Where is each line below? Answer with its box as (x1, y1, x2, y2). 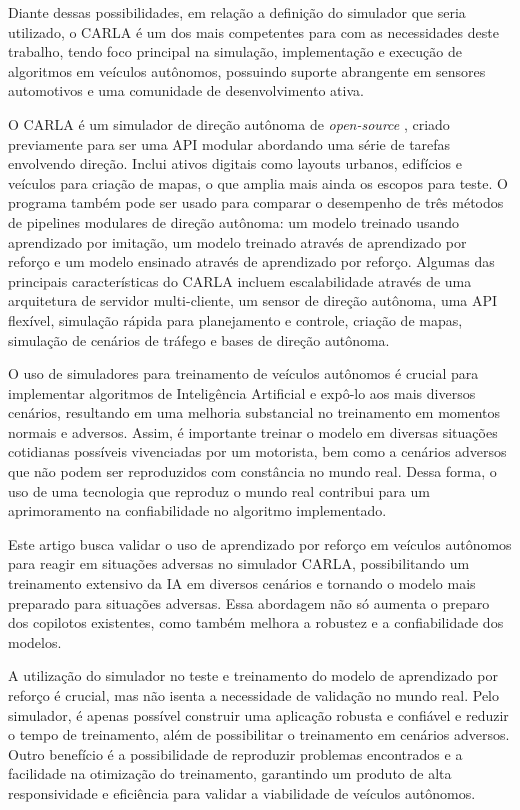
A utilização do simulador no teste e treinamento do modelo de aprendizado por (8, 665, 498, 686)
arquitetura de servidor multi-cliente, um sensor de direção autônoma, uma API (8, 290, 498, 311)
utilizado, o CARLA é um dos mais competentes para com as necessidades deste (8, 21, 499, 42)
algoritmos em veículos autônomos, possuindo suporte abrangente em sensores (8, 60, 486, 81)
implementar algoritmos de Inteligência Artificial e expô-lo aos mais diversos (8, 382, 476, 403)
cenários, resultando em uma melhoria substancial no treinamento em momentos (8, 402, 501, 423)
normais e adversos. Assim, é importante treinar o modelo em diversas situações (8, 421, 498, 442)
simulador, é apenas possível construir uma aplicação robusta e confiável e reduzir (8, 704, 509, 725)
